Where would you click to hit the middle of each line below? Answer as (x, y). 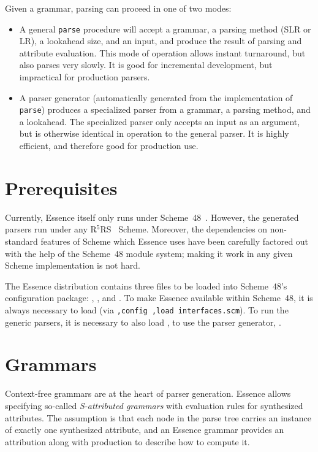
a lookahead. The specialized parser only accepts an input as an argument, (160, 121)
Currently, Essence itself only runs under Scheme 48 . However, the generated (152, 217)
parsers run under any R (51, 229)
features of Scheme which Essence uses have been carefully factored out (175, 241)
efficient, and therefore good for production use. (109, 146)
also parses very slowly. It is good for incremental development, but (146, 65)
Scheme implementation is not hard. (73, 265)
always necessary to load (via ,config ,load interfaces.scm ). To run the (147, 309)
